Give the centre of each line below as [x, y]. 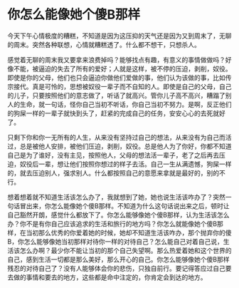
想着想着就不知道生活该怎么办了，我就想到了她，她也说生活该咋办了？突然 [116, 197]
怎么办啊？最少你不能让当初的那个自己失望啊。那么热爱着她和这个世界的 [126, 250]
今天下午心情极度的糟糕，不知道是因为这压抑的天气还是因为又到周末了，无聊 [119, 36]
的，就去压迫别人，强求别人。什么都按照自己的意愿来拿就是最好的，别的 [113, 173]
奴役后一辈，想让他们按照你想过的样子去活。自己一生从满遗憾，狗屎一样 [126, 164]
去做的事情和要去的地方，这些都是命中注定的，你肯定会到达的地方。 [107, 277]
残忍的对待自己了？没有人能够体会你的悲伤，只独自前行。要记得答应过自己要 [119, 268]
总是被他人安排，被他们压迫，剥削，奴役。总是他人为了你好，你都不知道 [126, 146]
